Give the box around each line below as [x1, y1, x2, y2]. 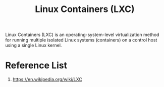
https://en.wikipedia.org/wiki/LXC [12, 76, 82, 82]
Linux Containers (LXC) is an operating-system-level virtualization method [5, 31, 159, 38]
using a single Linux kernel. [5, 42, 62, 48]
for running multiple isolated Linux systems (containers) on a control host [5, 37, 157, 43]
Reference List [5, 60, 67, 71]
